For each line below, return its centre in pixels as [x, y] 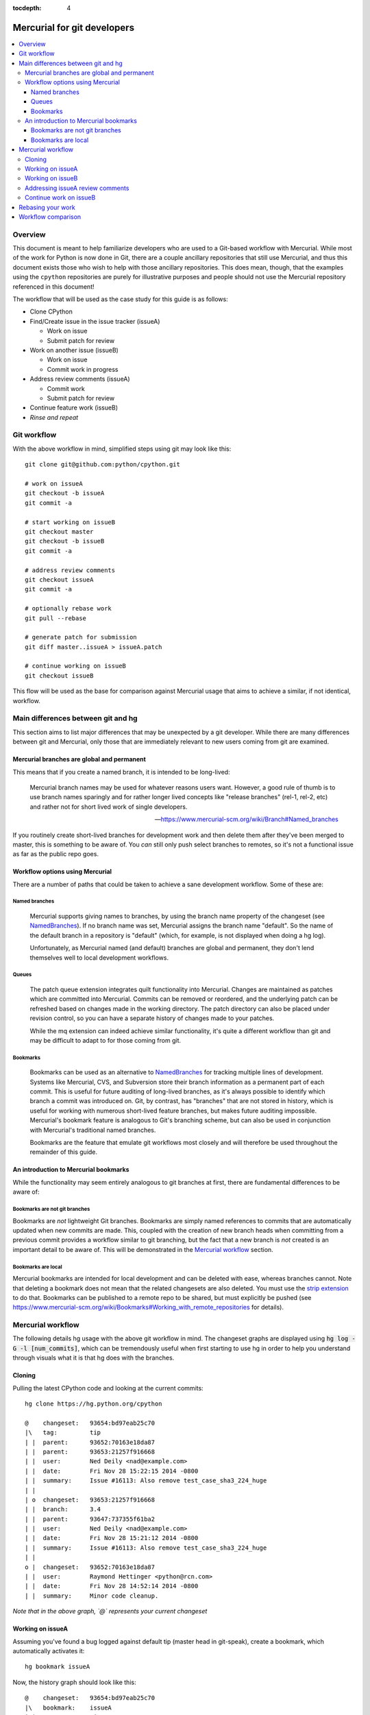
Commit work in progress [83, 369]
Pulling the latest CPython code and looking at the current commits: [108, 1388]
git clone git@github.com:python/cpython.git [103, 464]
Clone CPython [51, 311]
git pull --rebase [56, 618]
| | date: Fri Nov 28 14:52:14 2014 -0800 [112, 1586]
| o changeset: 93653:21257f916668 [90, 1500]
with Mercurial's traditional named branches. [93, 1130]
